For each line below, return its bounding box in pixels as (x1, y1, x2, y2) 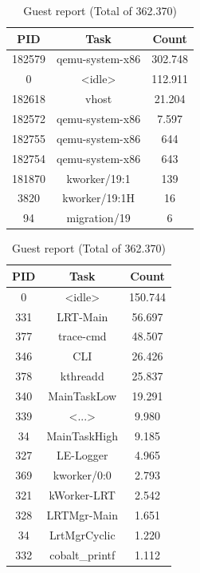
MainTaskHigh (46, 427, 119, 444)
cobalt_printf (49, 546, 116, 563)
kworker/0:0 (53, 467, 112, 483)
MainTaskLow (48, 387, 117, 404)
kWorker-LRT (49, 487, 116, 503)
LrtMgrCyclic (49, 526, 116, 543)
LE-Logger (57, 447, 108, 464)
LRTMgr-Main (46, 507, 118, 523)
